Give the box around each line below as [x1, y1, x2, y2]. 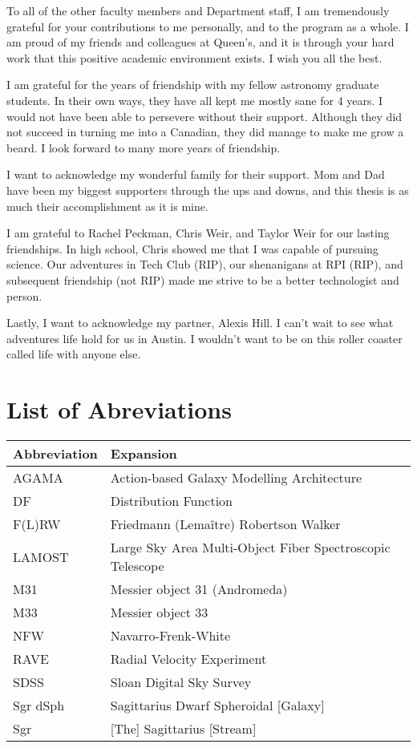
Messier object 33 [110, 603, 208, 621]
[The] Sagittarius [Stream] [110, 719, 257, 738]
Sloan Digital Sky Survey [110, 673, 252, 691]
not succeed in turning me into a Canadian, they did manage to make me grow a [6, 123, 404, 140]
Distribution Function [110, 491, 233, 510]
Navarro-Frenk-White [110, 626, 231, 645]
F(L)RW [13, 515, 61, 533]
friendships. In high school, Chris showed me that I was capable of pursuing [6, 240, 379, 257]
